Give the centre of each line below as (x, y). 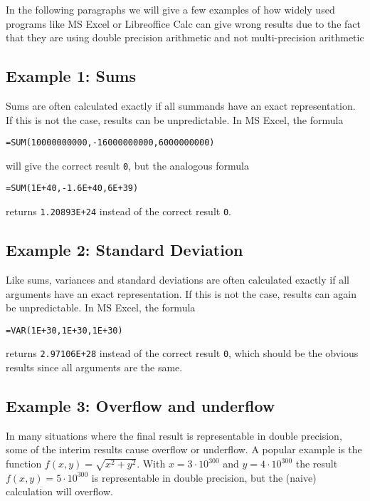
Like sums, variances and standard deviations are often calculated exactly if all (178, 279)
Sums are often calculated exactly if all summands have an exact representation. (181, 105)
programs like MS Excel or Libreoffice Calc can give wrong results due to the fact (183, 23)
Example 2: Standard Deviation (125, 250)
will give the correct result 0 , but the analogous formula (127, 165)
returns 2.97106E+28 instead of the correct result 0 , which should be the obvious (182, 353)
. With (151, 464)
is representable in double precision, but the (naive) (204, 477)
